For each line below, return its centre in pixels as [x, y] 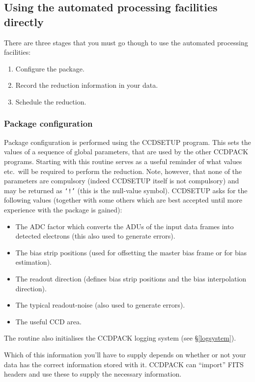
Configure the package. [50, 68]
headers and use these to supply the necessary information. [93, 374]
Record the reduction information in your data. [87, 85]
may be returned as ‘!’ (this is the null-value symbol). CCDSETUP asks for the [126, 190]
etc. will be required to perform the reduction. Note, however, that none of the [123, 171]
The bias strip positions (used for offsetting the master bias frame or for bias [131, 252]
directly [24, 21]
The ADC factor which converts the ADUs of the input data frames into [125, 226]
